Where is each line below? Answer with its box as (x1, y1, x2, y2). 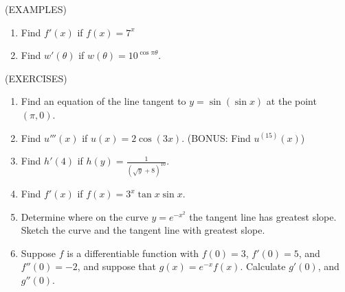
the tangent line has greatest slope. (189, 209, 337, 223)
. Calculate (240, 259, 286, 273)
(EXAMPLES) (5, 2, 67, 16)
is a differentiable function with (67, 245, 199, 260)
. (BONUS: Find (181, 130, 251, 145)
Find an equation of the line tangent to (21, 94, 186, 108)
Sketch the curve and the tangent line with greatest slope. (21, 223, 265, 237)
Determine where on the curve (21, 209, 148, 223)
